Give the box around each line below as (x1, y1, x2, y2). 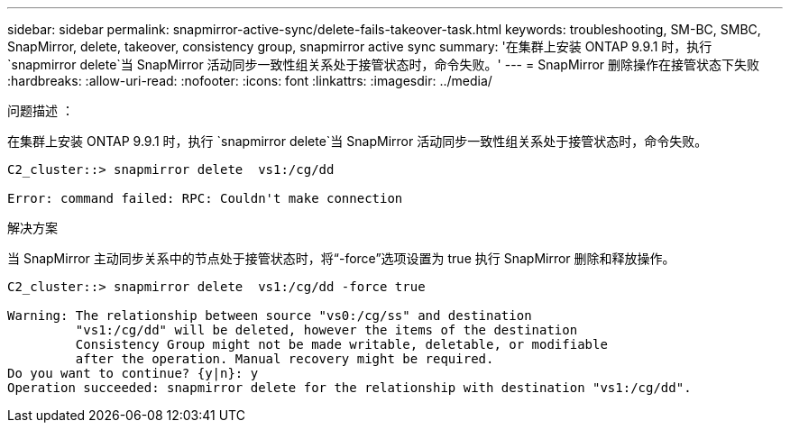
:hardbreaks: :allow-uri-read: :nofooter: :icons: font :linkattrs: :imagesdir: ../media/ (7, 73, 492, 88)
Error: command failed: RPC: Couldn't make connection (7, 191, 403, 206)
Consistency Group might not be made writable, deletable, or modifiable (75, 337, 608, 352)
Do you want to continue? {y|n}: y (7, 366, 259, 380)
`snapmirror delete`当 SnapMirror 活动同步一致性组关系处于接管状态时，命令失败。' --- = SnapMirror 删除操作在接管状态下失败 (7, 57, 760, 72)
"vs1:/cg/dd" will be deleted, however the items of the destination (75, 323, 578, 337)
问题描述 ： (7, 103, 74, 118)
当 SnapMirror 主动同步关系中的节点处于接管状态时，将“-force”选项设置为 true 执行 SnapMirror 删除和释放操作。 (7, 251, 675, 266)
